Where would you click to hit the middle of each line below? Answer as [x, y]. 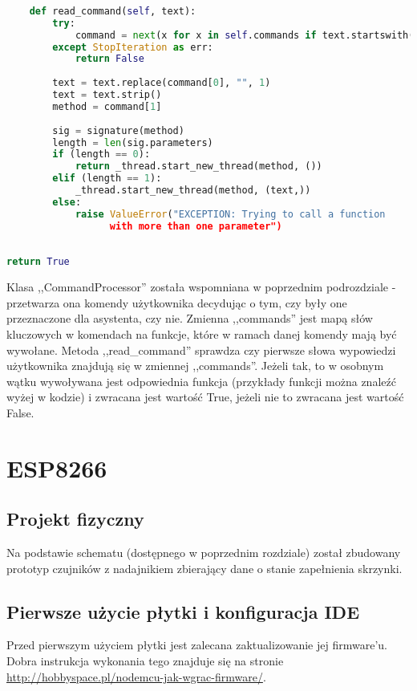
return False [109, 59]
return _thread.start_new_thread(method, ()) [198, 167]
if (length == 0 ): [101, 154]
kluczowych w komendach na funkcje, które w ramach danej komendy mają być [202, 333]
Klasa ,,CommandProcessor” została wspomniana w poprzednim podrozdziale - [201, 287]
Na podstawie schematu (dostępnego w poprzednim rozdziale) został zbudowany [204, 553]
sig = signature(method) [118, 130]
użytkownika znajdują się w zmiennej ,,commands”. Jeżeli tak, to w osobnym [195, 366]
